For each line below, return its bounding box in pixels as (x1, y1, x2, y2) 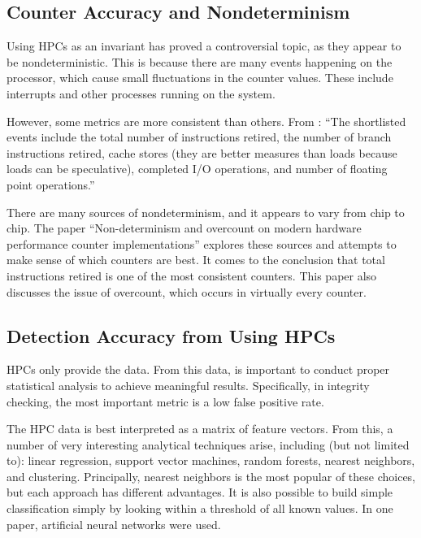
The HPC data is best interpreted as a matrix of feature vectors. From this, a (7, 420, 393, 437)
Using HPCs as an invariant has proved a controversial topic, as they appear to (7, 37, 401, 54)
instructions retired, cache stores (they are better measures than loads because (7, 144, 397, 161)
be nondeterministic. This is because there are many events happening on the (7, 53, 393, 70)
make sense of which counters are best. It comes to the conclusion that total (7, 251, 385, 268)
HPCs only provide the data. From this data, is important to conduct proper (7, 361, 390, 378)
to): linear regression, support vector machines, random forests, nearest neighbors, (7, 452, 415, 469)
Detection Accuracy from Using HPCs (7, 323, 336, 348)
